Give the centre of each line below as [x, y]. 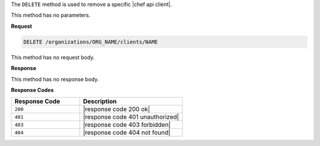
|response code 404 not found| [127, 132]
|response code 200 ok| [117, 109]
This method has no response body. [55, 79]
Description [100, 101]
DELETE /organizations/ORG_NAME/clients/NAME [91, 42]
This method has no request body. [53, 57]
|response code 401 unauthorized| [131, 117]
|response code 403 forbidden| [127, 125]
